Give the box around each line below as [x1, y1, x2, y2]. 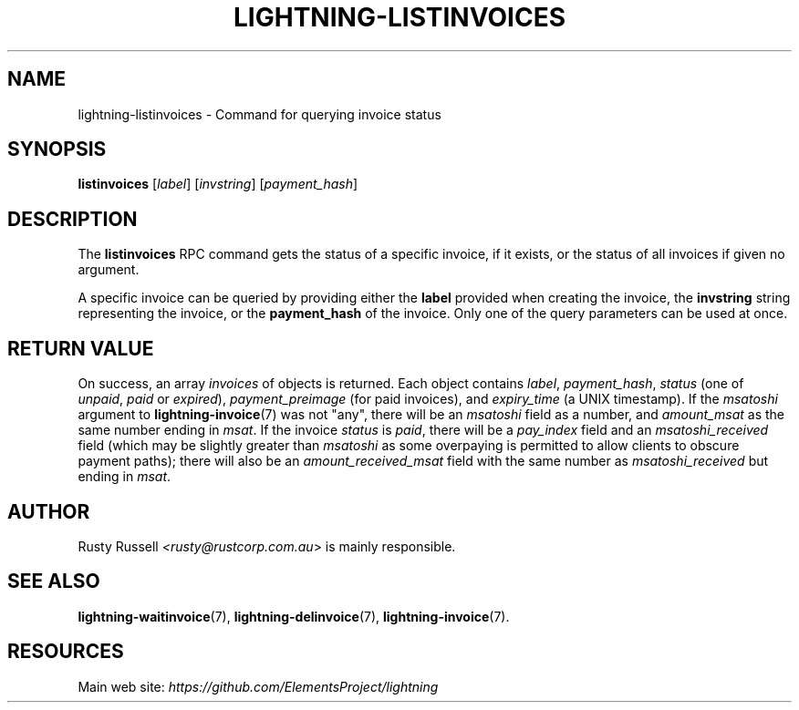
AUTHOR [7, 499, 90, 523]
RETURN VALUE [7, 336, 154, 360]
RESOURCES [7, 640, 124, 664]
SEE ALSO [7, 570, 100, 593]
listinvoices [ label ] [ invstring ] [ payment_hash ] [78, 176, 358, 192]
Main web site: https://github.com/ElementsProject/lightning [78, 678, 439, 695]
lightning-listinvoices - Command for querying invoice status [78, 106, 441, 122]
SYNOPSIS [7, 138, 107, 161]
